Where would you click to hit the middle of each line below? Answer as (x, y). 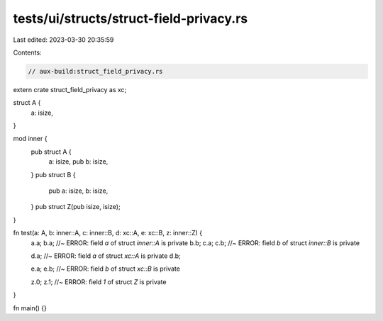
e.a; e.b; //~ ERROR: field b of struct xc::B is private (106, 269)
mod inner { (30, 139)
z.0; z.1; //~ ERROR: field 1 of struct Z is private (99, 282)
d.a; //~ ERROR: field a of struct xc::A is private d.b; (106, 256)
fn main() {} (30, 308)
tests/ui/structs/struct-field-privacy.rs (131, 18)
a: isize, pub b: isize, (78, 162)
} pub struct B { (53, 174)
